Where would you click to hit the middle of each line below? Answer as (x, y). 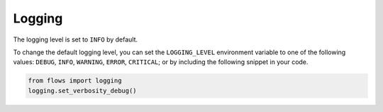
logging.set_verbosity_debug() (83, 91)
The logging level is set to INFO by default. (76, 39)
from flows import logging (75, 81)
